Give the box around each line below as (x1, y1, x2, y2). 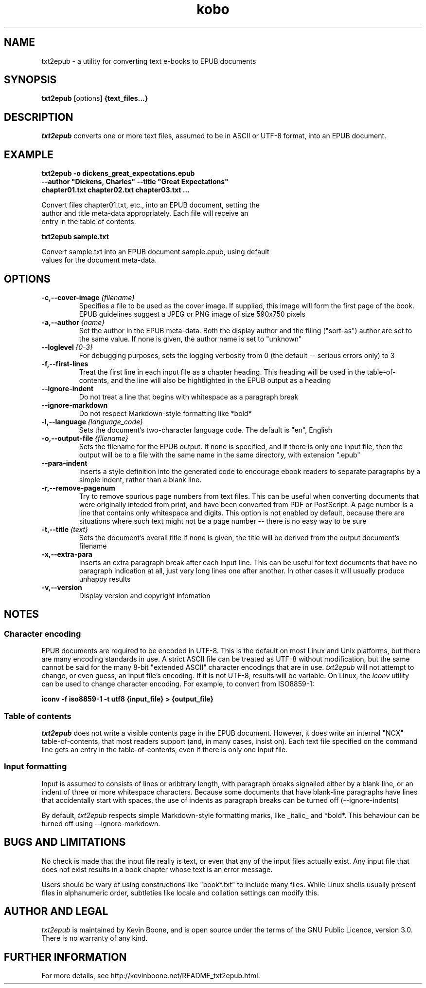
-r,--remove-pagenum (41, 483, 115, 492)
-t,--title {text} (41, 525, 89, 533)
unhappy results (79, 574, 131, 583)
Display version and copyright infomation (79, 591, 211, 600)
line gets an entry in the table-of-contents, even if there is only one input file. (41, 745, 288, 754)
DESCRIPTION (4, 111, 73, 123)
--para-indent (41, 458, 88, 467)
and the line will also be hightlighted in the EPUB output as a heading (111, 376, 331, 384)
